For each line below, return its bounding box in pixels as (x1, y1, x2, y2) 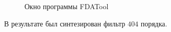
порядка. (140, 18, 167, 28)
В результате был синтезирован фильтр (4, 18, 126, 28)
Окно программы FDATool (25, 1, 109, 11)
